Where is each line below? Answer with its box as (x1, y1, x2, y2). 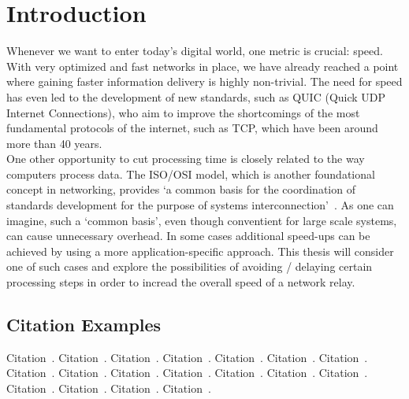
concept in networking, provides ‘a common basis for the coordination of (6, 181, 355, 198)
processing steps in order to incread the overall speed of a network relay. (6, 274, 355, 290)
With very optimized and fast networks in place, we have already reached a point (6, 57, 399, 74)
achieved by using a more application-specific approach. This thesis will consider (6, 242, 394, 259)
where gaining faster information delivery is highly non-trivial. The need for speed (6, 73, 403, 90)
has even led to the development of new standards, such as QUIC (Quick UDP (6, 88, 386, 105)
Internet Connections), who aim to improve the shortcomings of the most (6, 104, 360, 120)
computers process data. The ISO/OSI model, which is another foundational (6, 165, 375, 182)
